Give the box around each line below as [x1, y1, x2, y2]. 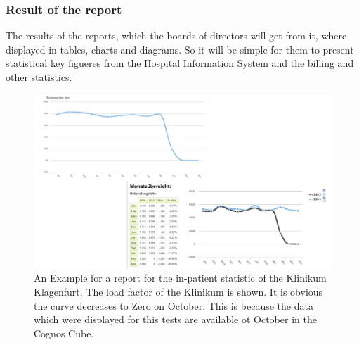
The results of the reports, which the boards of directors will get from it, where [6, 28, 347, 43]
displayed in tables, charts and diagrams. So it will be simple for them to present [6, 42, 354, 56]
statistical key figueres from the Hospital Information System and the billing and [6, 56, 354, 70]
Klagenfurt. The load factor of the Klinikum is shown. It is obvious [34, 284, 323, 299]
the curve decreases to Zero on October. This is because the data [34, 298, 313, 313]
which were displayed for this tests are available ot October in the [34, 312, 317, 327]
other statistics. [6, 70, 72, 84]
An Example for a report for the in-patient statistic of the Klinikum [34, 270, 327, 285]
